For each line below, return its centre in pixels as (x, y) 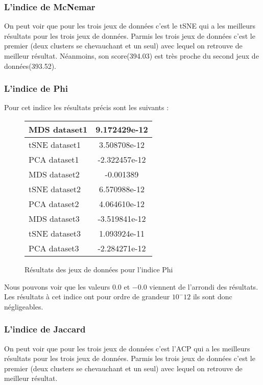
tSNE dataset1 (55, 145)
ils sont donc (212, 297)
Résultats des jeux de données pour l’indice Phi (99, 269)
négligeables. (24, 306)
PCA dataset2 (54, 204)
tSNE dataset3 (55, 233)
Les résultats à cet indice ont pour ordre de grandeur (87, 297)
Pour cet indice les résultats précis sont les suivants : (87, 107)
